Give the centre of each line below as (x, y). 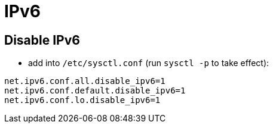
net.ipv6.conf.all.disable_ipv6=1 (85, 81)
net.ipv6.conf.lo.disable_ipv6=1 (82, 100)
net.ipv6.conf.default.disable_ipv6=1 (95, 91)
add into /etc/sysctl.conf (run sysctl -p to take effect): (149, 63)
